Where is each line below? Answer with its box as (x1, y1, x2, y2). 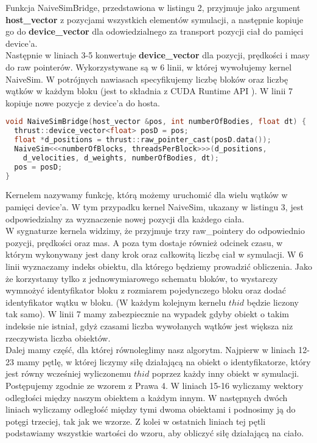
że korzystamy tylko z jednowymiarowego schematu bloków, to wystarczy (5, 272, 278, 284)
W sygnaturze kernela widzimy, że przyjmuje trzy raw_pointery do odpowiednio (5, 224, 305, 237)
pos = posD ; (14, 162, 63, 171)
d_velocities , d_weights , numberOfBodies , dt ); (23, 153, 219, 162)
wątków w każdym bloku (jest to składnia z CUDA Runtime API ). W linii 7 (5, 84, 293, 97)
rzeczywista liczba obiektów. (5, 331, 111, 344)
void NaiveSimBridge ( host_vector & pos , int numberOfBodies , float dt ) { (5, 117, 307, 126)
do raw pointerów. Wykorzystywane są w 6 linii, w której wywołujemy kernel (5, 60, 292, 73)
